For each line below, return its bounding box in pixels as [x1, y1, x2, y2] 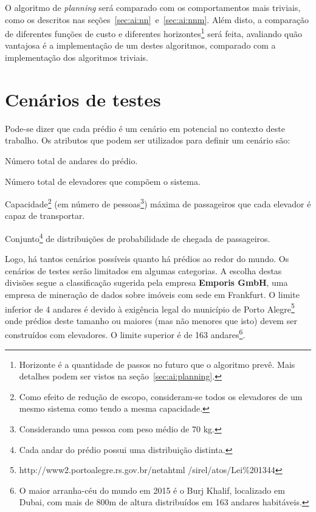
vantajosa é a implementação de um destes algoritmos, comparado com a [5, 39, 276, 52]
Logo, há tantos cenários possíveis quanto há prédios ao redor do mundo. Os [5, 252, 289, 265]
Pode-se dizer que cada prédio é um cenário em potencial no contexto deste [5, 122, 285, 134]
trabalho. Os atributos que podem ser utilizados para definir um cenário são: [5, 134, 290, 147]
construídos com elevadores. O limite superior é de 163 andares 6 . [5, 327, 246, 341]
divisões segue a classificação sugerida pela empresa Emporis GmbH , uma [5, 276, 288, 289]
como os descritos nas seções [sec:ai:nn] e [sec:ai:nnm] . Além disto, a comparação [5, 13, 309, 26]
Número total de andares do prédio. [5, 154, 138, 167]
